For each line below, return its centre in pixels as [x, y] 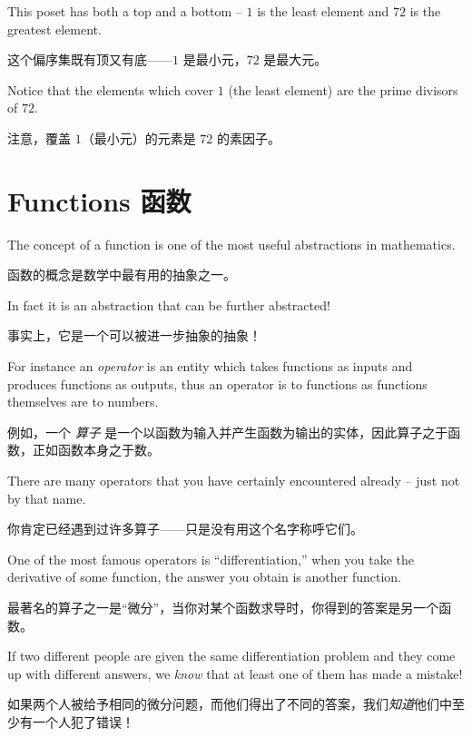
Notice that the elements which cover [111, 89]
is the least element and [323, 11]
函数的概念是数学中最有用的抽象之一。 [122, 275]
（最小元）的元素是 [138, 138]
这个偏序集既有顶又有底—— [90, 59]
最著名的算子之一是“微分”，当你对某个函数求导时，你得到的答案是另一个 [223, 607]
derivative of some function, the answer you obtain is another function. [204, 577]
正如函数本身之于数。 [96, 450]
